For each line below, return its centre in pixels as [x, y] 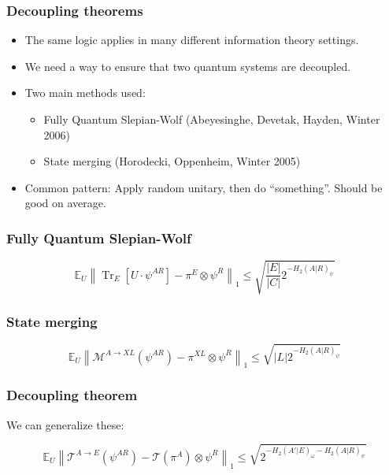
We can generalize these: [65, 424]
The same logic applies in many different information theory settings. [192, 40]
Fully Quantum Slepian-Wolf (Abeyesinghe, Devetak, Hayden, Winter [212, 119]
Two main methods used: [85, 93]
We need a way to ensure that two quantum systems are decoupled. [188, 66]
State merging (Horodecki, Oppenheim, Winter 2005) [172, 161]
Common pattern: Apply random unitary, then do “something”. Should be [204, 187]
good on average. [65, 203]
